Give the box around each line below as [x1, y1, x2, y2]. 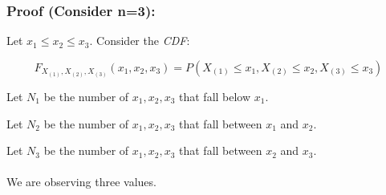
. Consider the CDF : [89, 32, 190, 49]
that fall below [179, 87, 251, 104]
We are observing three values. [6, 173, 156, 190]
